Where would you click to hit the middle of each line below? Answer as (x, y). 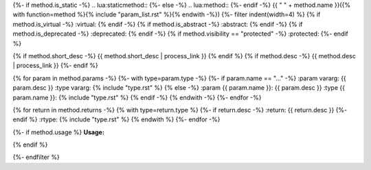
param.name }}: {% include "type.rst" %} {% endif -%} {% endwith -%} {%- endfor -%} (137, 97)
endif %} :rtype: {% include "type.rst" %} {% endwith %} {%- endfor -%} (116, 119)
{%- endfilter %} (36, 157)
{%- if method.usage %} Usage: (58, 132)
